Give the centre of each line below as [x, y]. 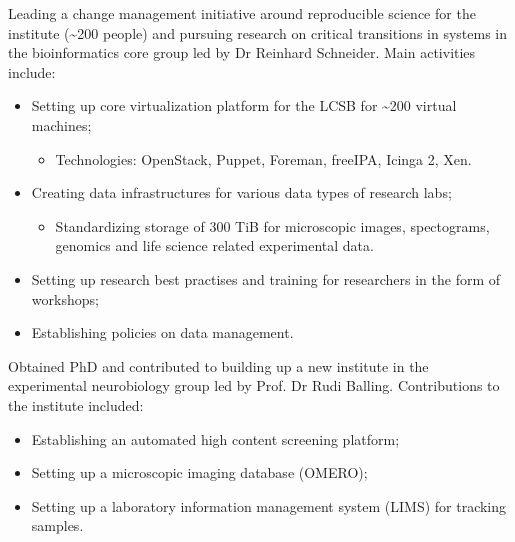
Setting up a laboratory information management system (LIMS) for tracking [269, 505]
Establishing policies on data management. [162, 332]
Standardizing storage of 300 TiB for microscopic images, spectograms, [272, 225]
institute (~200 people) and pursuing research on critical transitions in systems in [257, 32]
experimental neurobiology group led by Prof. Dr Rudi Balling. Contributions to [254, 385]
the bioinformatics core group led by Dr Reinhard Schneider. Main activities [242, 52]
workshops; [65, 298]
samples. [57, 525]
